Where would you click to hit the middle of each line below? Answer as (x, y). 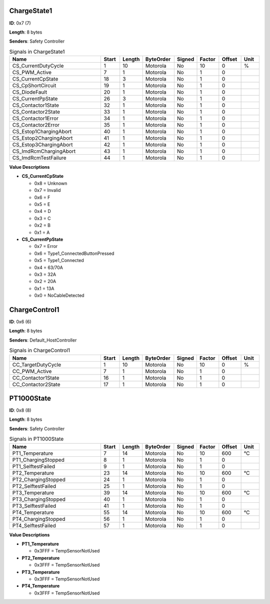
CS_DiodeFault (30, 92)
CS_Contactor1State (36, 105)
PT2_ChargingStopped (39, 479)
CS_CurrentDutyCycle (38, 66)
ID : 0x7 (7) (20, 23)
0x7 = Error (46, 246)
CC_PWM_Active (32, 371)
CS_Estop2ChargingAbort (42, 138)
